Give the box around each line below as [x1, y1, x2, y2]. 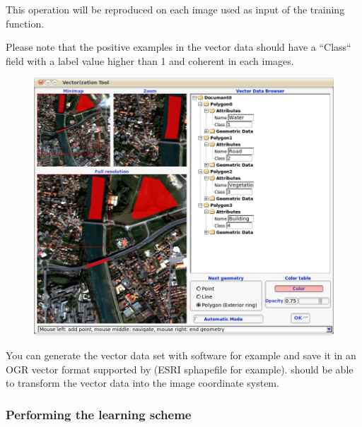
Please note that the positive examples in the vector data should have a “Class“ [6, 40, 351, 54]
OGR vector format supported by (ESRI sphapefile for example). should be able [6, 361, 354, 376]
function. [6, 16, 45, 30]
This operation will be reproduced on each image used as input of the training [6, 2, 345, 16]
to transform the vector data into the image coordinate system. [6, 375, 279, 390]
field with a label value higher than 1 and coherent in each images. [6, 53, 294, 68]
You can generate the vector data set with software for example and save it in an [6, 347, 356, 362]
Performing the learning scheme [6, 405, 192, 423]
